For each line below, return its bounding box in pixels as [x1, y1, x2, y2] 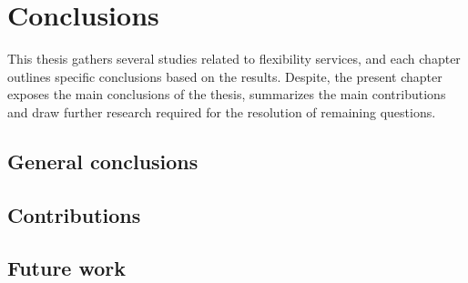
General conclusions [7, 147, 198, 175]
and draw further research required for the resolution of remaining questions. [7, 102, 436, 121]
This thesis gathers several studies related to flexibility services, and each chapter [7, 49, 461, 68]
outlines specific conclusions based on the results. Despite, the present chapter [7, 66, 443, 86]
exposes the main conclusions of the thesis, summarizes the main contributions [7, 85, 446, 104]
